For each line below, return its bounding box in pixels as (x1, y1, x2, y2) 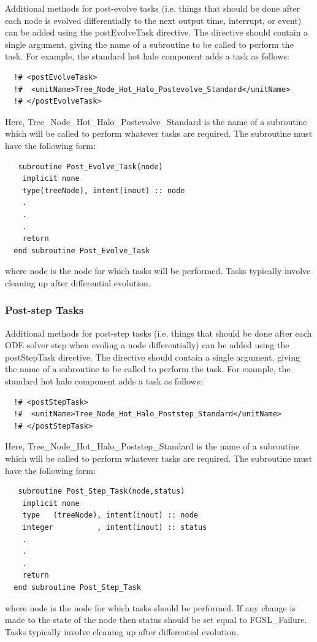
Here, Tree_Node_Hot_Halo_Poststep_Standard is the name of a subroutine (5, 440, 300, 453)
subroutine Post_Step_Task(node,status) (18, 487, 185, 496)
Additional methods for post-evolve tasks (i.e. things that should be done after (5, 2, 300, 14)
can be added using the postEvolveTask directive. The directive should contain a (5, 26, 308, 39)
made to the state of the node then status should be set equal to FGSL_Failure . (5, 613, 307, 626)
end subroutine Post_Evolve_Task (13, 246, 150, 255)
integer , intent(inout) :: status (22, 523, 207, 532)
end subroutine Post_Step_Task (13, 583, 141, 592)
